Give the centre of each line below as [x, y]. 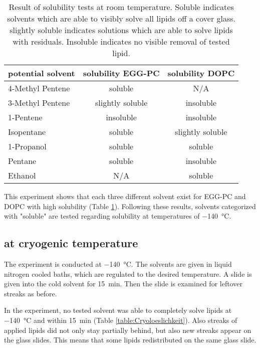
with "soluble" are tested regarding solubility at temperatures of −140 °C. [118, 216]
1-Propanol [27, 146]
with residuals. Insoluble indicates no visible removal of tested [121, 41]
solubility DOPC [201, 73]
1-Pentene [25, 117]
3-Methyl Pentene [39, 103]
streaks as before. [31, 293]
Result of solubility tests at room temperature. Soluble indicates [121, 7]
